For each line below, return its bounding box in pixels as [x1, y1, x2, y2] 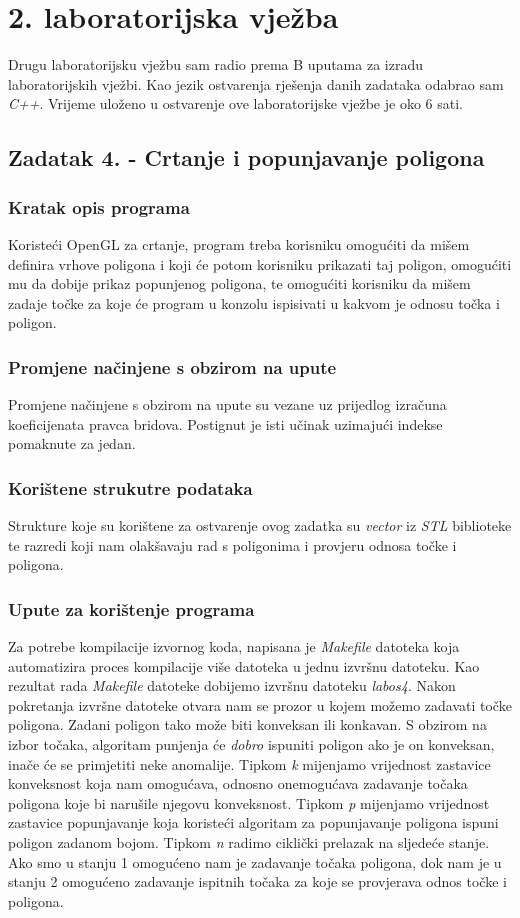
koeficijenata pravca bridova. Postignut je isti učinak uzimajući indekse [8, 413, 443, 434]
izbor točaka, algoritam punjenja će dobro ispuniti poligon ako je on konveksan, [8, 734, 495, 755]
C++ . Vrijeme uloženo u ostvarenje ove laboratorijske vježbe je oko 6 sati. [8, 93, 463, 114]
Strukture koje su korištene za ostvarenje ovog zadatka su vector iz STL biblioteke [8, 515, 512, 536]
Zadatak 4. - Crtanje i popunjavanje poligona [8, 142, 485, 173]
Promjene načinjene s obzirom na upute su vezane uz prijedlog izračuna [8, 394, 447, 415]
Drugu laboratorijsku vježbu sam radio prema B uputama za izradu [8, 54, 423, 75]
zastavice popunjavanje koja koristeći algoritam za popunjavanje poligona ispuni [8, 812, 499, 833]
